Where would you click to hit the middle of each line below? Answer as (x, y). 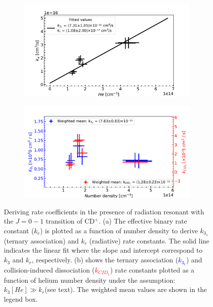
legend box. (21, 299)
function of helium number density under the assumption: (90, 280)
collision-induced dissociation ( (49, 269)
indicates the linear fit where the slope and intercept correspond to (103, 250)
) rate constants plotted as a (152, 269)
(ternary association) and (41, 240)
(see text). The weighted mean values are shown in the (126, 289)
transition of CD (70, 221)
